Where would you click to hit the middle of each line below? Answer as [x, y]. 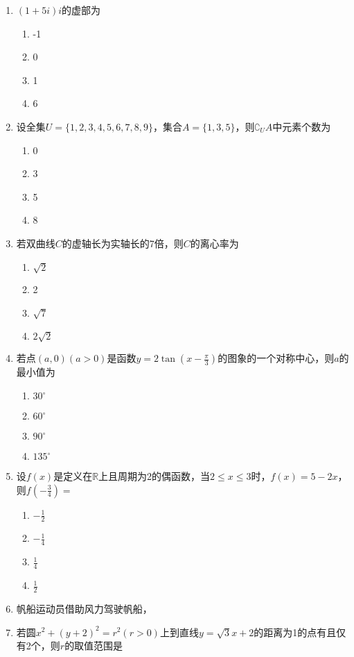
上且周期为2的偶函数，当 [154, 476]
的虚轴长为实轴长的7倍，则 [123, 243]
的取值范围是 [94, 646]
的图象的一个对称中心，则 [276, 358]
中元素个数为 [302, 126]
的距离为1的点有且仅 [300, 632]
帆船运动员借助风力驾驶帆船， [84, 608]
